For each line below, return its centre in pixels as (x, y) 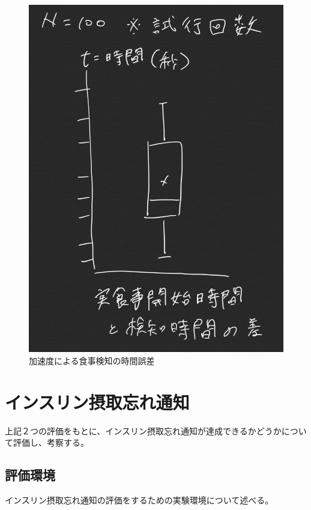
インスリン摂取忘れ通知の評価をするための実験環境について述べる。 (139, 500)
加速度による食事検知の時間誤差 (92, 360)
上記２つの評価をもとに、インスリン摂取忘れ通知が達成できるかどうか (143, 430)
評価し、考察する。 (51, 442)
